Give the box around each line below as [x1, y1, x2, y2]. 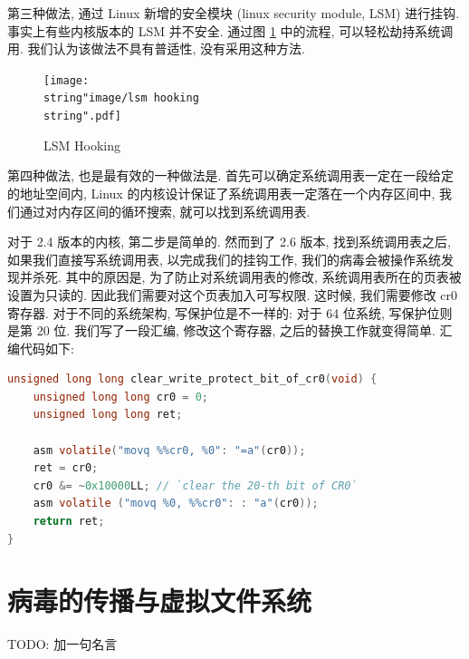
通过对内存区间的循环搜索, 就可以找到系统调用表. [19, 201, 311, 220]
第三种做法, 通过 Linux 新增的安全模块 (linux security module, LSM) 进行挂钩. [7, 4, 460, 22]
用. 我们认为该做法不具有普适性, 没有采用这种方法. [7, 39, 305, 58]
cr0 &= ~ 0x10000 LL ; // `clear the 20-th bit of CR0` [33, 479, 358, 492]
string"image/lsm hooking [43, 92, 199, 105]
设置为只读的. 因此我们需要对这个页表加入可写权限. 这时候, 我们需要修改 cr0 [7, 285, 458, 304]
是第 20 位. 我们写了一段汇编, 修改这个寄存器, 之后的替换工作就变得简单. [7, 321, 435, 340]
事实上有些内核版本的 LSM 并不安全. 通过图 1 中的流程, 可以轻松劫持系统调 [7, 21, 454, 40]
